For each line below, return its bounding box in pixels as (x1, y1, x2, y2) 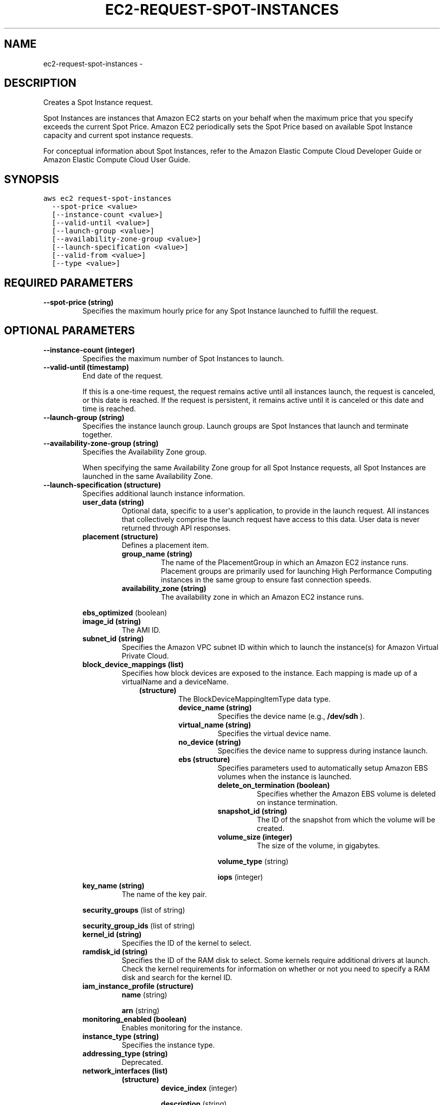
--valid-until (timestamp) (43, 362, 129, 371)
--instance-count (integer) (43, 345, 135, 354)
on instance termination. (256, 798, 338, 807)
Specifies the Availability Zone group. (82, 447, 207, 456)
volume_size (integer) (217, 832, 292, 841)
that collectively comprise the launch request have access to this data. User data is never (122, 514, 420, 524)
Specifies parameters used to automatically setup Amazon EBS (217, 763, 428, 772)
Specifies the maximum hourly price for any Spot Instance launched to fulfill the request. (82, 306, 378, 316)
